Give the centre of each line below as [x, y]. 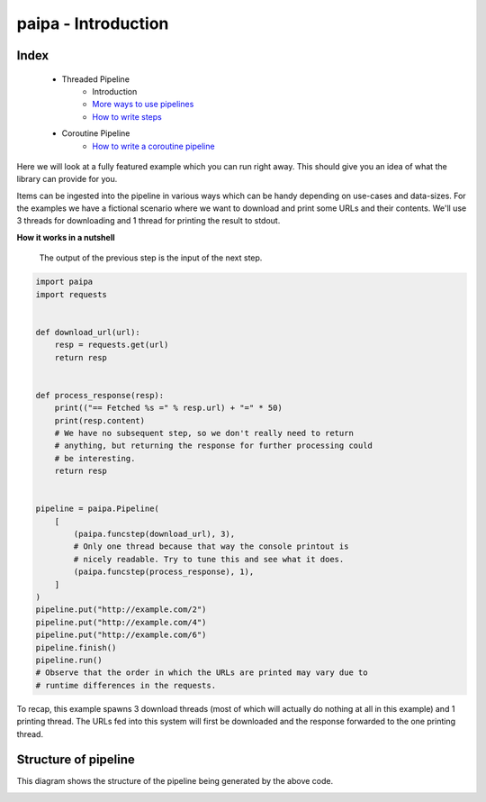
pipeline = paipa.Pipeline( [97, 509]
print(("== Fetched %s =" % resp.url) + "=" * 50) [168, 408]
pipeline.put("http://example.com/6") [121, 635]
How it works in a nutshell [66, 237]
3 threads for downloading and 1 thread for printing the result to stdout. [148, 221]
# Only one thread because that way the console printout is [211, 547]
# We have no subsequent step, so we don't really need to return [204, 433]
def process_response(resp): [100, 395]
